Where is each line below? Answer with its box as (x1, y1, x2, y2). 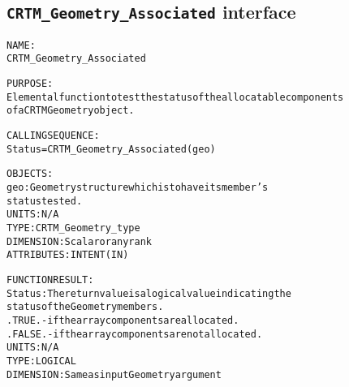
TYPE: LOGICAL (6, 355, 76, 367)
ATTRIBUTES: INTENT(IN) (6, 249, 129, 261)
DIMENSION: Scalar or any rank (6, 235, 152, 247)
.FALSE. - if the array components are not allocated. (6, 328, 263, 340)
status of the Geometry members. (6, 301, 164, 313)
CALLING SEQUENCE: (6, 130, 100, 142)
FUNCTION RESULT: (6, 273, 94, 286)
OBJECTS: (6, 168, 54, 180)
